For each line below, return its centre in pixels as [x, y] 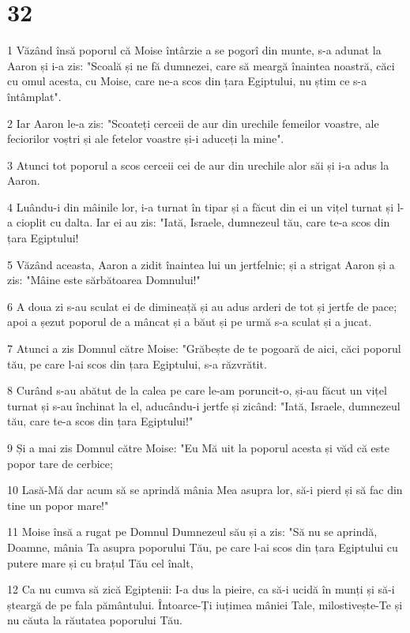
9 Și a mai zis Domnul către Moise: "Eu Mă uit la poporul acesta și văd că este [198, 448]
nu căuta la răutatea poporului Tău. [95, 620]
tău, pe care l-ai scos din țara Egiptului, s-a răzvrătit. [137, 363]
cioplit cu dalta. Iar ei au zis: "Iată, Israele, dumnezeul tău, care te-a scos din [203, 222]
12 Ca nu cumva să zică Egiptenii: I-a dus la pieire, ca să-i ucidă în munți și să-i [201, 589]
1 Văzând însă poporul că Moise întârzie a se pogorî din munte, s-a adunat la [194, 50]
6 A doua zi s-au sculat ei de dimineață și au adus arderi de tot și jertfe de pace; [202, 306]
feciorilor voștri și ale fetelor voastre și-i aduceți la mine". [146, 139]
